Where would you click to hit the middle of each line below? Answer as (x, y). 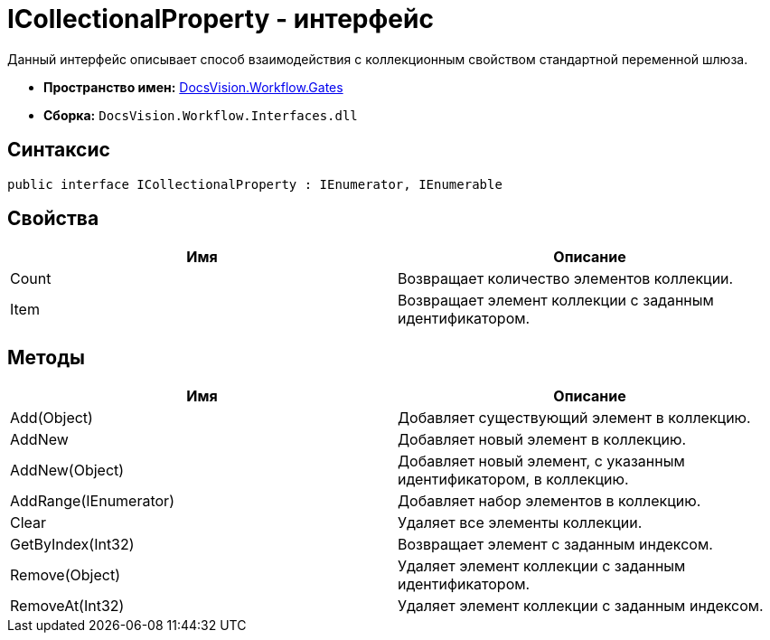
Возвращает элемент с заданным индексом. (555, 545)
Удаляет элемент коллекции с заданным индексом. (581, 606)
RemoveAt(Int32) (67, 606)
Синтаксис (59, 150)
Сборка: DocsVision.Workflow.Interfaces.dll (201, 115)
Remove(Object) (65, 575)
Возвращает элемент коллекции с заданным (556, 301)
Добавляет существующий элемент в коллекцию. (574, 418)
